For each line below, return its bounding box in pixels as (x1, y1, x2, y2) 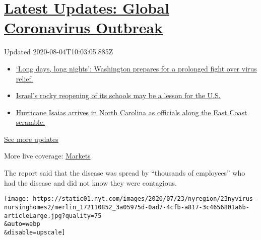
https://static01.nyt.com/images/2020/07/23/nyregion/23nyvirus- (33, 195, 257, 203)
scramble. (16, 117, 45, 127)
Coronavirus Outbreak (4, 17, 163, 38)
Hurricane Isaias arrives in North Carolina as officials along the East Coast (16, 107, 247, 117)
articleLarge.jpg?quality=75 (4, 212, 102, 219)
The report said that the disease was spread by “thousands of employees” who (4, 168, 245, 178)
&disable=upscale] (4, 228, 66, 236)
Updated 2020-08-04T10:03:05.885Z (4, 46, 113, 57)
